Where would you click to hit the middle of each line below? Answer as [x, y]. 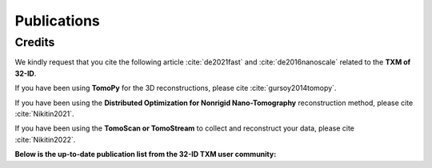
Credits [35, 42]
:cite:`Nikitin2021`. [44, 113]
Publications [57, 21]
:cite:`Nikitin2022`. [45, 139]
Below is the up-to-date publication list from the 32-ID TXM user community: [146, 154]
